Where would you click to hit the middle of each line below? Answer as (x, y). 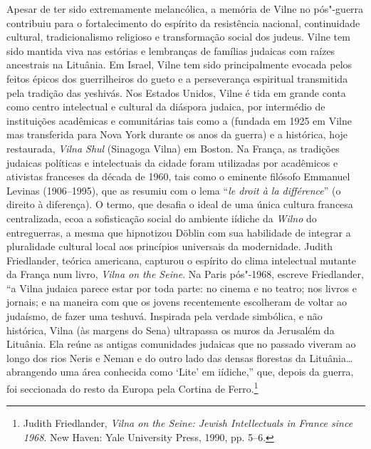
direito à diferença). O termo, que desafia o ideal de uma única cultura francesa (180, 204)
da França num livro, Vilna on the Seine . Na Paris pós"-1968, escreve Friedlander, (185, 274)
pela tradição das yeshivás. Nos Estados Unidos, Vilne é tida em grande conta (176, 92)
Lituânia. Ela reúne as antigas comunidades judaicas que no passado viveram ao (181, 344)
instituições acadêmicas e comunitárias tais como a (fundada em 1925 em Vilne (179, 120)
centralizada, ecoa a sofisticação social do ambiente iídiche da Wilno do (162, 218)
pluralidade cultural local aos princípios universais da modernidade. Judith (170, 246)
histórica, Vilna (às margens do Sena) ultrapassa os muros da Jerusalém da (171, 330)
